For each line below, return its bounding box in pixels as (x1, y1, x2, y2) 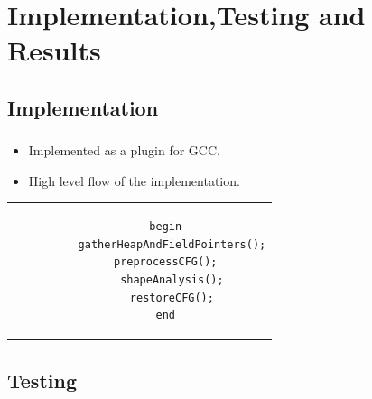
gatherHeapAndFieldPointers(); (78, 237, 266, 251)
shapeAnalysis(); (120, 273, 224, 286)
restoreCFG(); (129, 291, 214, 304)
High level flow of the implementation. (28, 171, 240, 190)
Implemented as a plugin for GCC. (28, 141, 220, 160)
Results (7, 32, 101, 69)
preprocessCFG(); (113, 255, 218, 269)
